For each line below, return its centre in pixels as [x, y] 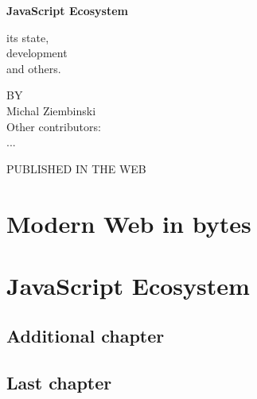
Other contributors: [54, 126]
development [37, 53]
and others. [34, 68]
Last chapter [59, 383]
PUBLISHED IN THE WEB [76, 168]
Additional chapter [86, 336]
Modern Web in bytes [129, 223]
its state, [28, 37]
